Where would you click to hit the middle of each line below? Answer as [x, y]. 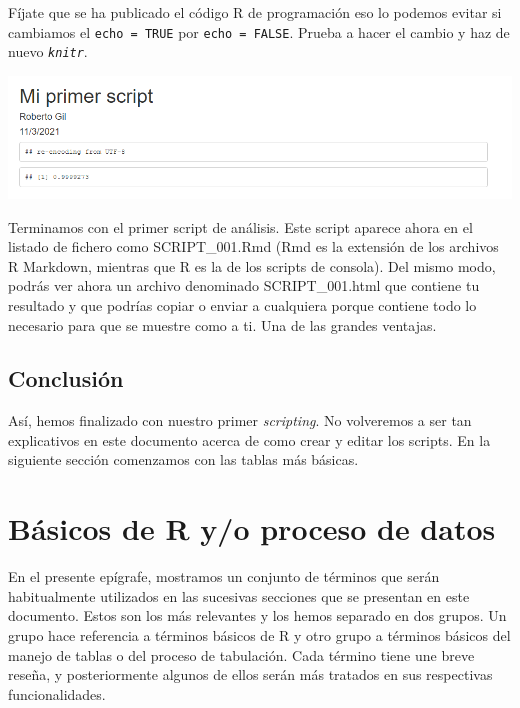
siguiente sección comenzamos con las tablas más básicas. [183, 459]
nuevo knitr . [48, 51]
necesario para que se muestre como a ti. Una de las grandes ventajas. [222, 324]
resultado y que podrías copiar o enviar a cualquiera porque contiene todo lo [242, 304]
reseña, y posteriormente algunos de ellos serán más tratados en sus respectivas [250, 674]
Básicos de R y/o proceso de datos [252, 528]
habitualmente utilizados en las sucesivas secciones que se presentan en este [239, 595]
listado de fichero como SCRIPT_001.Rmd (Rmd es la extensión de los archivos [253, 246]
